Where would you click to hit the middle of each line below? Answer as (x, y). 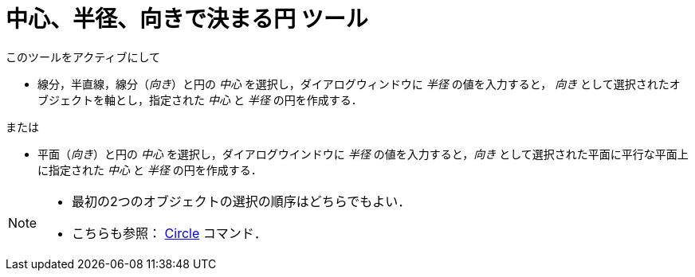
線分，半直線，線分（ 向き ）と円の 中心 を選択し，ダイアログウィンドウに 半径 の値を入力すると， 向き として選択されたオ (359, 84)
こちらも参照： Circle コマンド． (169, 233)
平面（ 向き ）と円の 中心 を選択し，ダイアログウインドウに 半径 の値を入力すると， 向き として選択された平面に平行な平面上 (363, 154)
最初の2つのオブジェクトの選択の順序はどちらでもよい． (241, 201)
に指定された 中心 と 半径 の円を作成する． (150, 170)
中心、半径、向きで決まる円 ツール (187, 19)
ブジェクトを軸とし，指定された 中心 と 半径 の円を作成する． (200, 99)
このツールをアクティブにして (83, 57)
